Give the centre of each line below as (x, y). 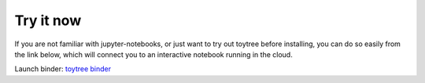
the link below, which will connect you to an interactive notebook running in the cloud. (153, 54)
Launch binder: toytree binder (63, 69)
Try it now (48, 20)
